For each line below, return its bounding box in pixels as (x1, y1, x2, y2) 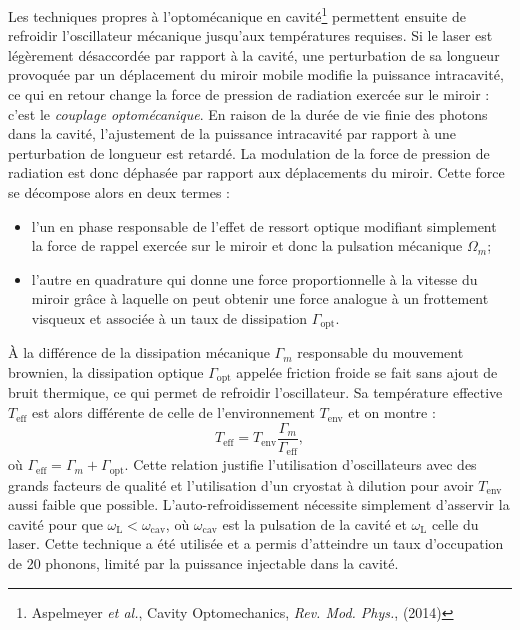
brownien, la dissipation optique (8, 362, 204, 383)
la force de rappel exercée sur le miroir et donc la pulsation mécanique (31, 235, 463, 256)
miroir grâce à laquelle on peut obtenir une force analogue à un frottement (31, 288, 489, 309)
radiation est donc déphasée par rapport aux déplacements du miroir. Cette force (8, 162, 505, 183)
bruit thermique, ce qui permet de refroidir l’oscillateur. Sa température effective (8, 382, 503, 403)
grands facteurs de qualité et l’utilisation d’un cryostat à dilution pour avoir (8, 474, 474, 495)
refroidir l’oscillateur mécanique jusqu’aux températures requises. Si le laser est (8, 25, 493, 46)
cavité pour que (8, 513, 103, 534)
